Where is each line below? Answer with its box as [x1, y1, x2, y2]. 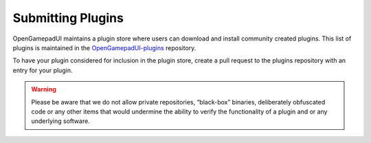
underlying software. [31, 117, 91, 125]
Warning [31, 85, 56, 93]
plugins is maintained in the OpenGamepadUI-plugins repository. [12, 43, 196, 52]
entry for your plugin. [12, 66, 73, 74]
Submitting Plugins [12, 10, 124, 25]
